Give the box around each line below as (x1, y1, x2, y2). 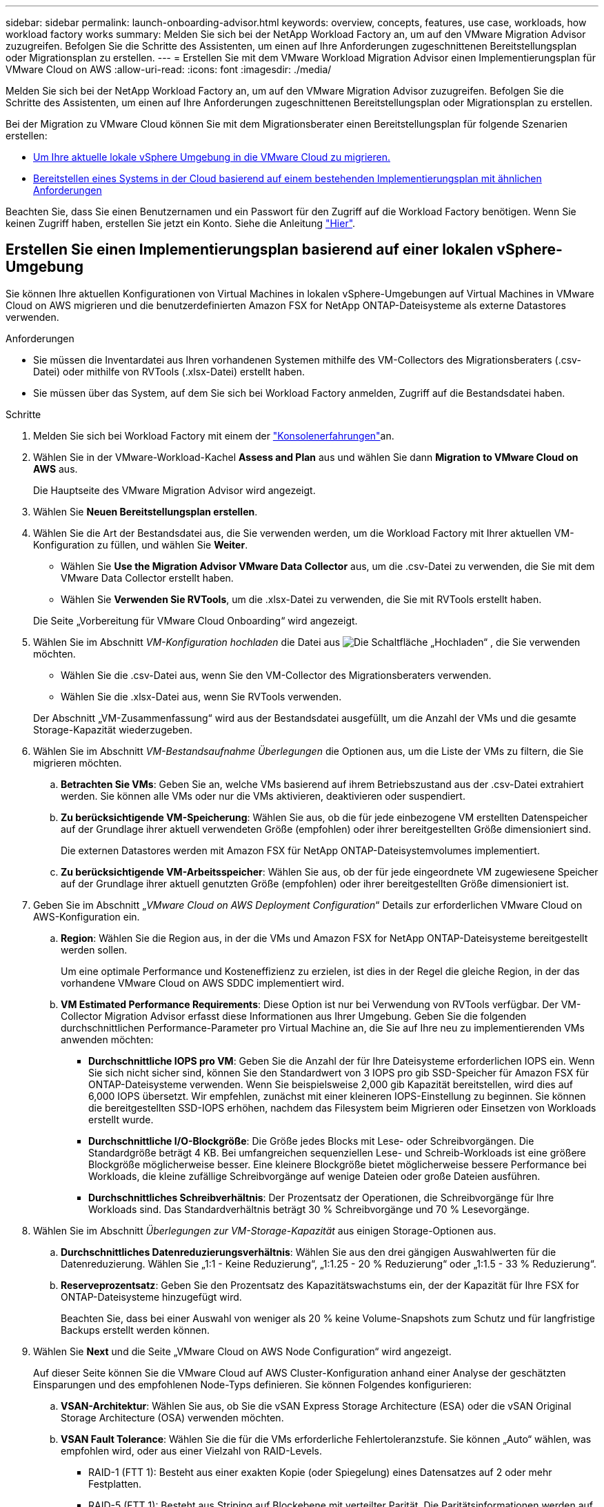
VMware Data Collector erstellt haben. (61, 571, 234, 584)
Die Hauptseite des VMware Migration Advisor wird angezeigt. (33, 484, 316, 496)
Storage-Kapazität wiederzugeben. (33, 723, 192, 736)
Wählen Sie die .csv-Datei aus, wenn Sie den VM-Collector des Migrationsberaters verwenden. (61, 669, 492, 681)
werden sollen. (61, 943, 128, 956)
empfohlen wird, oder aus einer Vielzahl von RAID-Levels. (61, 1444, 322, 1457)
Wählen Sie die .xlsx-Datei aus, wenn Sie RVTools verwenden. (61, 690, 342, 702)
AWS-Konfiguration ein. (33, 910, 140, 923)
